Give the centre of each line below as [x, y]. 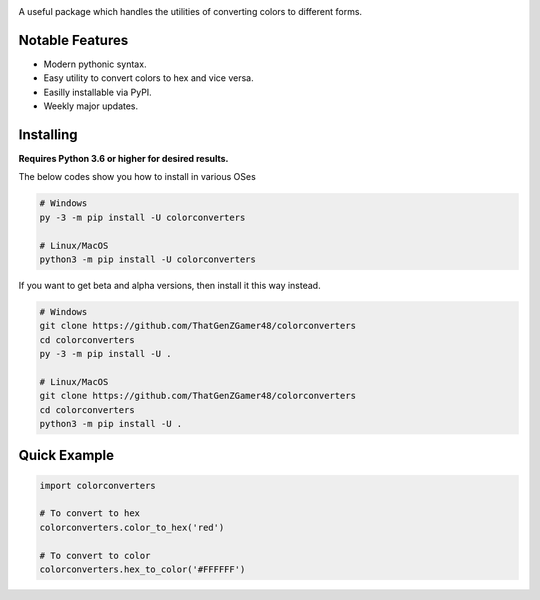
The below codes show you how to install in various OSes [137, 177]
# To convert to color [95, 555]
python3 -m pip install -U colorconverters [148, 259]
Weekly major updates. [91, 106]
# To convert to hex [89, 513]
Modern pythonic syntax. [95, 64]
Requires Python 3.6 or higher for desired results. [123, 158]
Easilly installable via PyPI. [97, 92]
